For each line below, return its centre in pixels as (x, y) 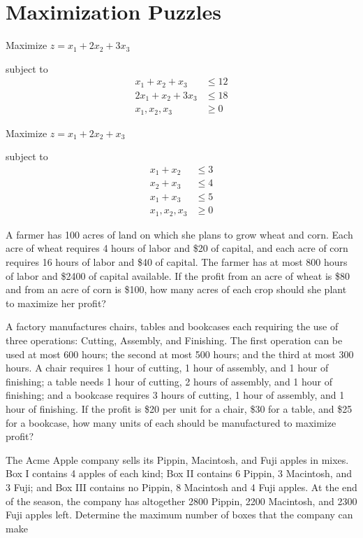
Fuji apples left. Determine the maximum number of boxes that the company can (179, 515)
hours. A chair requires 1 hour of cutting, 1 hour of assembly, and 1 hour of (167, 368)
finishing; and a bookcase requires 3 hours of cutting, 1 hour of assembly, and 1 (175, 395)
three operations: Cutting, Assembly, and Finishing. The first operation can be (174, 340)
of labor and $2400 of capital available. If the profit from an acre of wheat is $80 (178, 275)
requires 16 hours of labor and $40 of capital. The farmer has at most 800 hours (177, 262)
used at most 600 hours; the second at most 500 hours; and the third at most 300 (180, 354)
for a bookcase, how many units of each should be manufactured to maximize (171, 422)
